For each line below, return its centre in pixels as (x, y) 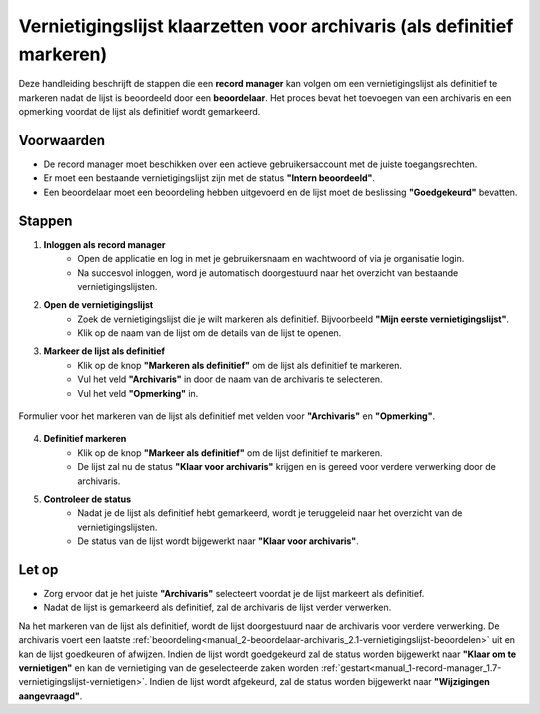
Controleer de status (87, 499)
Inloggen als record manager (104, 244)
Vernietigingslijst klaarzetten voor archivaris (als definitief (266, 26)
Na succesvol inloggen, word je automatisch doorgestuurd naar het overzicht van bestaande (268, 272)
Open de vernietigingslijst (98, 305)
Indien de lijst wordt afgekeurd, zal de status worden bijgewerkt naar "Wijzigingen (319, 682)
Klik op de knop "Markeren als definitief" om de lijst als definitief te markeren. (240, 365)
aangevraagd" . (50, 696)
